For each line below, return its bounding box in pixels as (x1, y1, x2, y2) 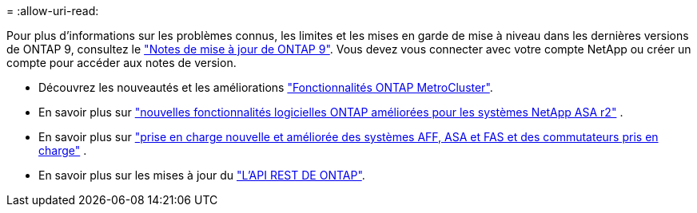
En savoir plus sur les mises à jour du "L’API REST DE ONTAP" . (38, 168, 365, 182)
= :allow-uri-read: (6, 4, 99, 18)
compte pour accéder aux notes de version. (6, 56, 237, 69)
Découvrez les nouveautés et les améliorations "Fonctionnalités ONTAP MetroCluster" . (38, 81, 493, 94)
